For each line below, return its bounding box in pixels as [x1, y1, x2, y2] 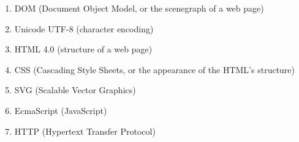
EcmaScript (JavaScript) [14, 104, 107, 116]
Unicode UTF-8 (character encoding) [14, 22, 154, 35]
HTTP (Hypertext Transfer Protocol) [14, 124, 156, 137]
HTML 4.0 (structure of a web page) [14, 43, 153, 55]
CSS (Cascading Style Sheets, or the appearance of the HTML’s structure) [14, 63, 295, 76]
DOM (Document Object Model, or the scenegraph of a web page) [14, 2, 264, 14]
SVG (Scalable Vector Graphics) [14, 83, 136, 96]
